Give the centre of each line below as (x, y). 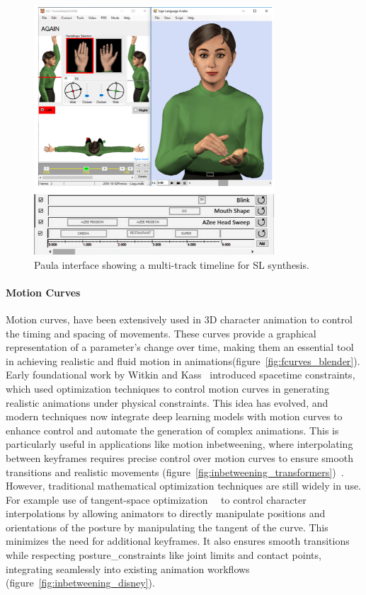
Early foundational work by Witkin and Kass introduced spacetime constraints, (181, 375)
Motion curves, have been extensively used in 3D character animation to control (179, 319)
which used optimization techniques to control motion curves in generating (167, 388)
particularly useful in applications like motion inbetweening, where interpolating (179, 444)
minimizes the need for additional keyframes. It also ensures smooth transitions (178, 541)
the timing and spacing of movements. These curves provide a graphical (161, 333)
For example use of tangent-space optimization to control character (156, 499)
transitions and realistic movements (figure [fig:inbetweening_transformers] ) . (175, 472)
